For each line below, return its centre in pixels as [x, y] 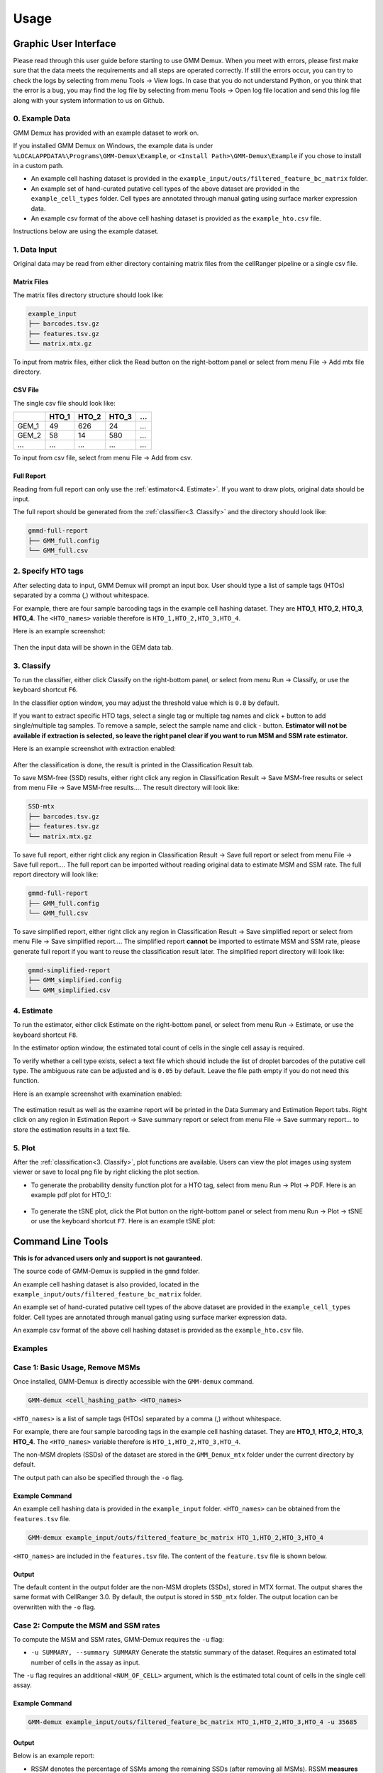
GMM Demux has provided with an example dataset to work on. [106, 133]
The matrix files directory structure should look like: [89, 295]
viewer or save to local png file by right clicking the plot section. [106, 1172]
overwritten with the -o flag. [54, 1607]
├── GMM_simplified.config [75, 980]
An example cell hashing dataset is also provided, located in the [106, 1284]
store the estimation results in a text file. [72, 1129]
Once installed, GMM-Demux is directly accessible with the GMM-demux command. [134, 1381]
